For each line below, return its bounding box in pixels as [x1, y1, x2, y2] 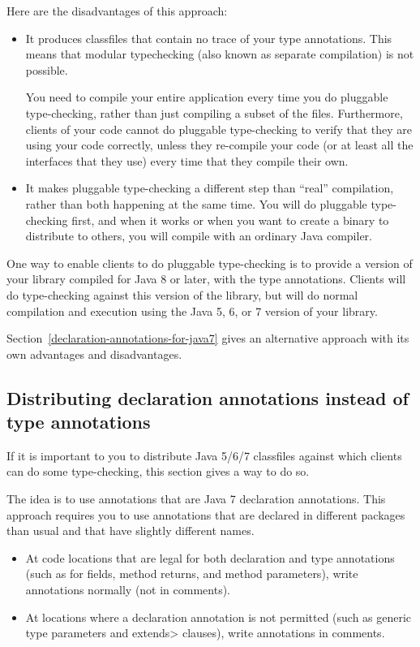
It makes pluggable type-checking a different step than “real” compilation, [25, 179, 394, 196]
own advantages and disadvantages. [6, 345, 182, 362]
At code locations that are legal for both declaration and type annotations [25, 549, 395, 566]
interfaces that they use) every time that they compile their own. [25, 152, 349, 169]
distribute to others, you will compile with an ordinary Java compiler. [25, 227, 372, 244]
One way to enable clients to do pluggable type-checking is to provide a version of [6, 254, 413, 271]
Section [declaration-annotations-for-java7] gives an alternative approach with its [6, 330, 409, 347]
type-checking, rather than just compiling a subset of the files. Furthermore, [25, 104, 403, 121]
